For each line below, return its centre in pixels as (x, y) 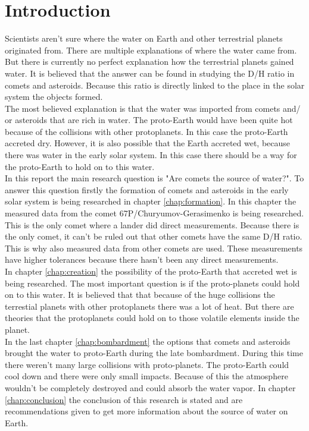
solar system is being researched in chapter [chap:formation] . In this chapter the (151, 201)
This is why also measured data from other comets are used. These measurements (154, 248)
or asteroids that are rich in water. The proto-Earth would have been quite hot (149, 120)
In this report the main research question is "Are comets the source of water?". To (154, 178)
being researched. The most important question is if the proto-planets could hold (152, 283)
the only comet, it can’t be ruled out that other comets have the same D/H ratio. (154, 236)
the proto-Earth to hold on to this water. (80, 166)
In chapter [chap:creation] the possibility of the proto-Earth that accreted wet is (151, 271)
